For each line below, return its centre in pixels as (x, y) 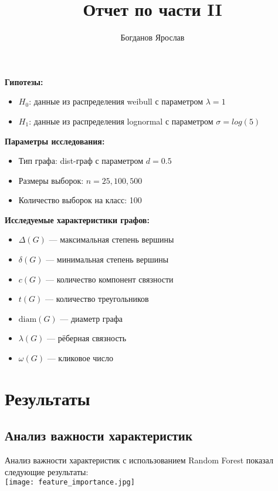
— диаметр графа (91, 318)
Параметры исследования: (55, 141)
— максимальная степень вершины (111, 239)
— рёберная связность (87, 338)
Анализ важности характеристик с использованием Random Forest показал (139, 460)
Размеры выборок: (51, 180)
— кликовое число (80, 358)
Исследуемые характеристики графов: (77, 219)
